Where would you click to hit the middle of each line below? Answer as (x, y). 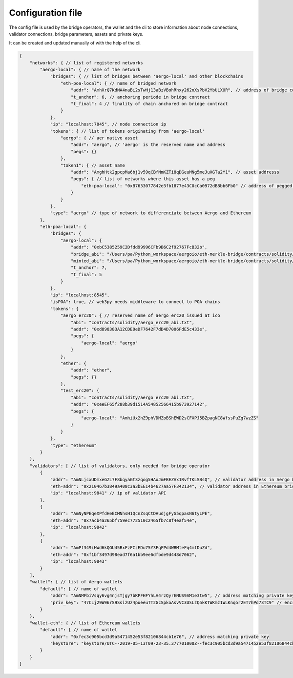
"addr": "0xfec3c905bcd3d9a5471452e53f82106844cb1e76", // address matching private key (160, 637)
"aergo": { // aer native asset (99, 138)
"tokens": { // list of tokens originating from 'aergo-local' (127, 131)
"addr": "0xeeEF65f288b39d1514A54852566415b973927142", (139, 404)
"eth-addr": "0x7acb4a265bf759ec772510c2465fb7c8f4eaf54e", (124, 520)
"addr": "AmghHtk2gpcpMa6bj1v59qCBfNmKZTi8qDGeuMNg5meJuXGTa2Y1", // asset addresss (175, 172)
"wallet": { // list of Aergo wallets (76, 582)
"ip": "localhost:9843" (79, 562)
